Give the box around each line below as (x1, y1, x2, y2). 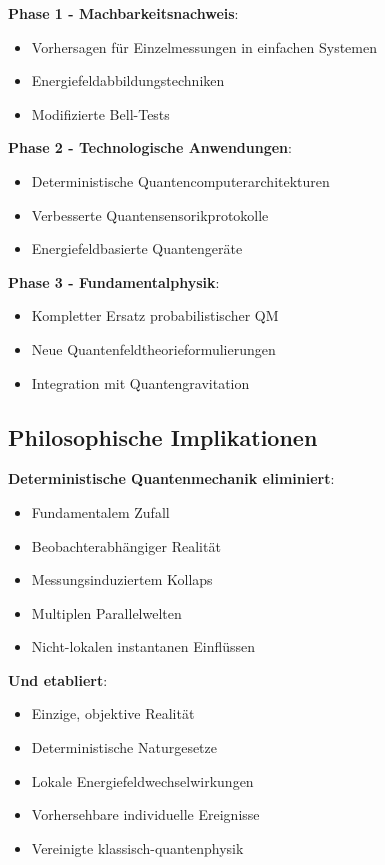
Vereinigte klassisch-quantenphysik (31, 837, 244, 858)
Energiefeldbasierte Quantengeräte (31, 238, 243, 259)
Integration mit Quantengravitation (31, 372, 250, 393)
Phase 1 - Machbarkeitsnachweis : (8, 3, 239, 23)
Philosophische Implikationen (8, 421, 318, 452)
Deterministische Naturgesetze (31, 737, 217, 758)
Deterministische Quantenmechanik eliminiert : (8, 468, 335, 489)
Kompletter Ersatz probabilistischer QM (31, 305, 279, 326)
